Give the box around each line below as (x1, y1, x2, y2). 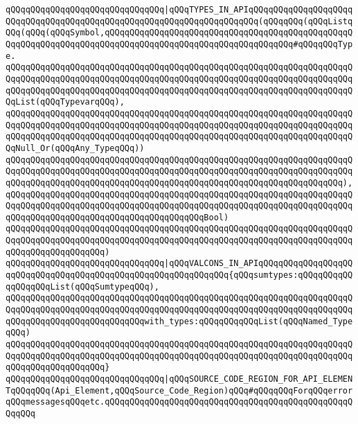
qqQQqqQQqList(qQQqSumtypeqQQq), (6, 281, 159, 292)
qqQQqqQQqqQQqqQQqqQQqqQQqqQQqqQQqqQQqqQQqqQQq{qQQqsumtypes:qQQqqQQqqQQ (6, 270, 353, 281)
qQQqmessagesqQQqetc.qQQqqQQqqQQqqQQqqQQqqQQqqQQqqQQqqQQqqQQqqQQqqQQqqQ (6, 397, 353, 407)
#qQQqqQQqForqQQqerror (248, 385, 353, 396)
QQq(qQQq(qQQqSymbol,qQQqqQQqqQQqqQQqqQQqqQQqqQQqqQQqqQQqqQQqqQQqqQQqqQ (6, 28, 353, 38)
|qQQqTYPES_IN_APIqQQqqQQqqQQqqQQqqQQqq (164, 5, 353, 15)
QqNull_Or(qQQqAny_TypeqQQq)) (6, 143, 145, 153)
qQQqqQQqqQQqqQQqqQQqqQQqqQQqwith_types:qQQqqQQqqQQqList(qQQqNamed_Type (6, 316, 353, 326)
